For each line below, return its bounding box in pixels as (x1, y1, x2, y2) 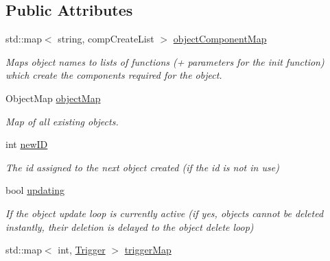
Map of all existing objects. (5, 114, 119, 128)
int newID (5, 137, 48, 151)
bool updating (5, 183, 64, 197)
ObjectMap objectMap (5, 90, 101, 105)
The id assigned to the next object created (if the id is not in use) (5, 160, 279, 174)
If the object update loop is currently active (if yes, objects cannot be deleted (5, 206, 324, 220)
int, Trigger (58, 243, 106, 257)
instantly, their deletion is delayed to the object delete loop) (5, 219, 254, 234)
